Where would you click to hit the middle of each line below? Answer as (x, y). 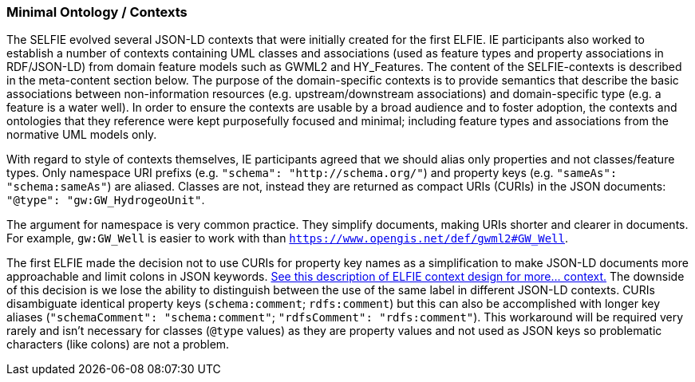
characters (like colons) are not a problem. (118, 345)
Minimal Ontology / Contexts (97, 12)
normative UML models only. (82, 135)
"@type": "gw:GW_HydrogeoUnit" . (106, 200)
